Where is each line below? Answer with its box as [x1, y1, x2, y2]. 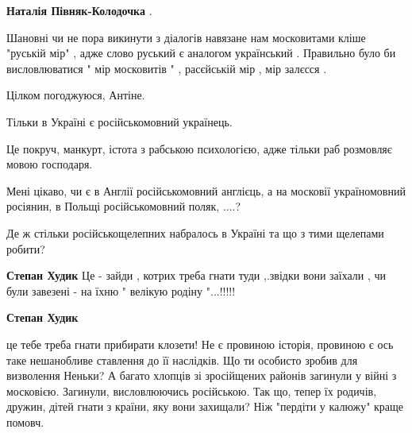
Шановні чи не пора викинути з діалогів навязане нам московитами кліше [6, 29, 366, 45]
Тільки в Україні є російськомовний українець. [6, 113, 233, 130]
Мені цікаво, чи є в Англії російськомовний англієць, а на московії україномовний [6, 182, 406, 199]
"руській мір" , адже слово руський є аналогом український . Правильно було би [6, 44, 396, 61]
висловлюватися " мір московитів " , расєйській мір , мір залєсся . [6, 60, 327, 76]
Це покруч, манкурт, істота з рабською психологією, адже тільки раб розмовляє [6, 140, 392, 157]
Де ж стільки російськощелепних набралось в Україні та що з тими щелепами [6, 224, 384, 241]
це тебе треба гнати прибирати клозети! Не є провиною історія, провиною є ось [6, 335, 394, 352]
